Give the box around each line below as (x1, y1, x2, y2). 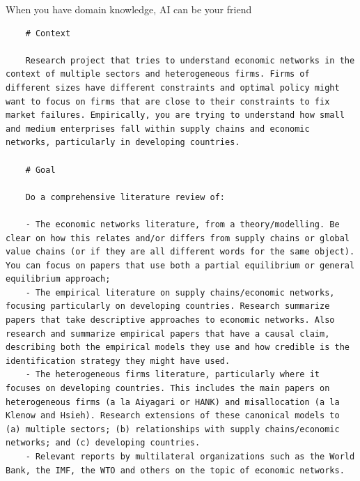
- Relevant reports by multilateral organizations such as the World (25, 452, 355, 461)
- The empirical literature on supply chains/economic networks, (25, 287, 335, 298)
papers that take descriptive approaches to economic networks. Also (6, 315, 335, 326)
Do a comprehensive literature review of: (25, 192, 225, 202)
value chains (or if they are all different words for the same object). (6, 247, 355, 257)
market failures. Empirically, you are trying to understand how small (6, 110, 345, 121)
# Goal (25, 165, 56, 175)
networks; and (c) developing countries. (6, 438, 201, 448)
